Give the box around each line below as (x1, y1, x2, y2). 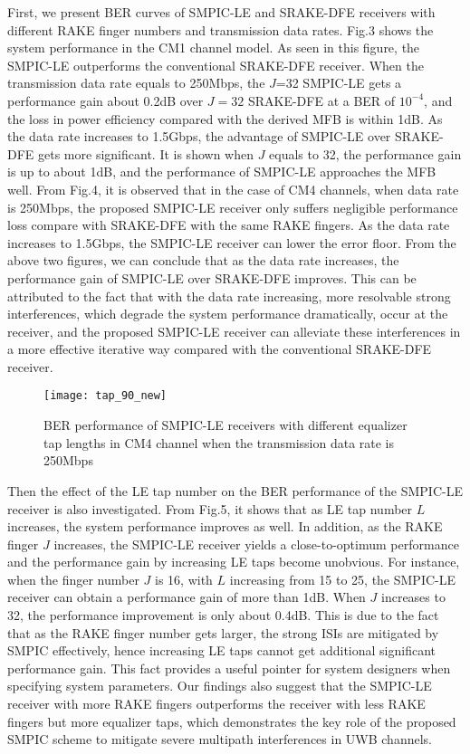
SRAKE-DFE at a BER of (247, 91, 396, 110)
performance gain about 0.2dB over (7, 91, 204, 110)
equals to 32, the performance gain (269, 144, 462, 163)
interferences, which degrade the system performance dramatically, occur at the (7, 304, 448, 323)
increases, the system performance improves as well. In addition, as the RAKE (7, 517, 443, 536)
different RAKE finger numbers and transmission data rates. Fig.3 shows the (7, 20, 434, 39)
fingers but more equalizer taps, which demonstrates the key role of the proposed (7, 711, 456, 730)
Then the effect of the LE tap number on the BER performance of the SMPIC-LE (7, 481, 463, 500)
